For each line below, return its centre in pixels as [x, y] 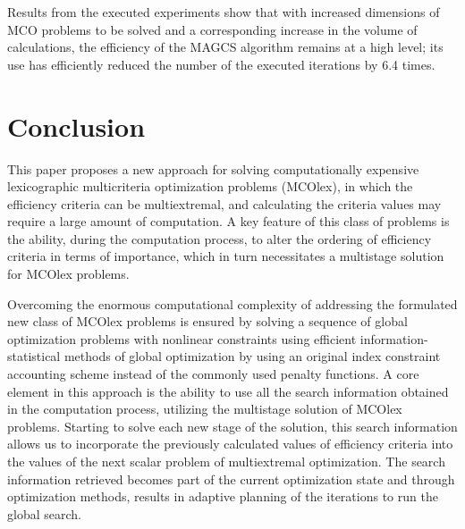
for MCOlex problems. [68, 274]
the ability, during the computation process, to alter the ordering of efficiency [220, 238]
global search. [44, 513]
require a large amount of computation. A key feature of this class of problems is [228, 221]
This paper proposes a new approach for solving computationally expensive [213, 168]
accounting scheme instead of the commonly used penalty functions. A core [213, 374]
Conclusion [76, 126]
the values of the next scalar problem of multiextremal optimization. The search [226, 461]
